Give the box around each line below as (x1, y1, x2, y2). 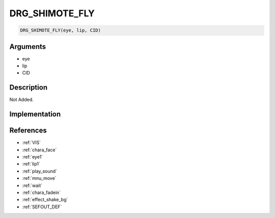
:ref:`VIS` (22, 140, 41, 146)
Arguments (9, 42, 46, 51)
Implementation (9, 110, 61, 119)
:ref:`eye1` (22, 154, 43, 160)
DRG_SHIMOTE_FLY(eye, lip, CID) (20, 28, 101, 33)
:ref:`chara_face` (22, 147, 57, 153)
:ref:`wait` (22, 182, 43, 188)
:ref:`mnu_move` (22, 175, 57, 181)
